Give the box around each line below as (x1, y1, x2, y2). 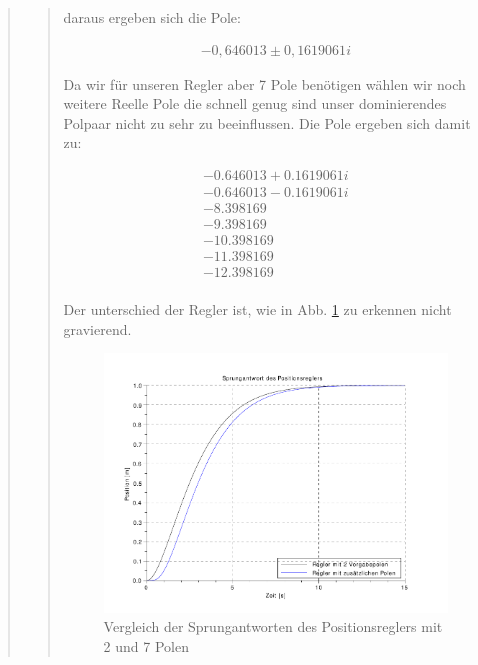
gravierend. (63, 318, 132, 339)
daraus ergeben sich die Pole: (63, 7, 241, 27)
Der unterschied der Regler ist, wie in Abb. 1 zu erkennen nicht (63, 299, 452, 320)
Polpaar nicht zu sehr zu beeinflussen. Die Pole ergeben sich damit (63, 112, 471, 133)
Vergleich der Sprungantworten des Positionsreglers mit (103, 616, 443, 637)
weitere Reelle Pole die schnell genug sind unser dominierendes (63, 93, 447, 114)
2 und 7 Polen (103, 635, 189, 656)
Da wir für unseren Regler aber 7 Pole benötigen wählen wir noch (63, 73, 466, 94)
